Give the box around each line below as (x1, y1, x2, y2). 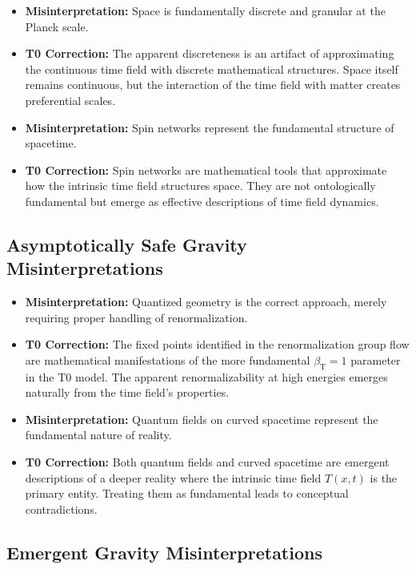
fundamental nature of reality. (25, 426, 172, 443)
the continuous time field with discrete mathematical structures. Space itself (25, 60, 398, 77)
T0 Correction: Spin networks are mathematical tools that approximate (25, 161, 387, 178)
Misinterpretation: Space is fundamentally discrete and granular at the (25, 2, 386, 18)
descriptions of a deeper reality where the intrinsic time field (25, 469, 322, 486)
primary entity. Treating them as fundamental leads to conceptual (25, 485, 349, 502)
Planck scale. (25, 18, 89, 34)
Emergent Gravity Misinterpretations (6, 539, 322, 564)
